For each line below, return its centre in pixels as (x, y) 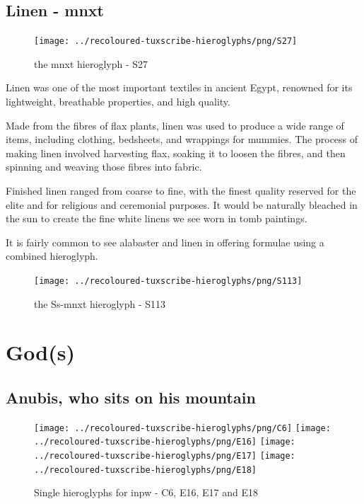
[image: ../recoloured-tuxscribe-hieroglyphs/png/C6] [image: (182, 428)
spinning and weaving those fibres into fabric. (104, 167)
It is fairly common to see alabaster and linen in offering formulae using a (165, 242)
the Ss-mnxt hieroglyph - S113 (100, 303)
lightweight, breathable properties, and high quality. (118, 102)
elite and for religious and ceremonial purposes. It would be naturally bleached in (182, 204)
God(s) (40, 352)
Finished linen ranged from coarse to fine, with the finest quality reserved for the (181, 191)
